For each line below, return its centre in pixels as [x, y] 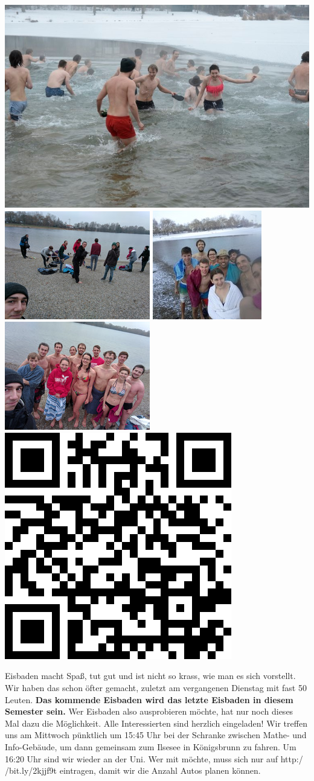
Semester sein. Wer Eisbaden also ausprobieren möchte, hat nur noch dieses [149, 711]
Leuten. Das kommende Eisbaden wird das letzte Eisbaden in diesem [149, 699]
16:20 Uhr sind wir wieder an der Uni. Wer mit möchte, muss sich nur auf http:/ [154, 758]
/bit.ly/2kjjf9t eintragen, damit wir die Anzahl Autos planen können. [133, 770]
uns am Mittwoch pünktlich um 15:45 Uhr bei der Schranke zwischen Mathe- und [156, 735]
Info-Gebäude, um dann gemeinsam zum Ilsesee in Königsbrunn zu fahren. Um [151, 746]
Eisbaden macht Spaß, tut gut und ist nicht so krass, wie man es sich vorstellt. [150, 676]
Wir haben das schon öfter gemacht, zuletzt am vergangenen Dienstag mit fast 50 [156, 687]
